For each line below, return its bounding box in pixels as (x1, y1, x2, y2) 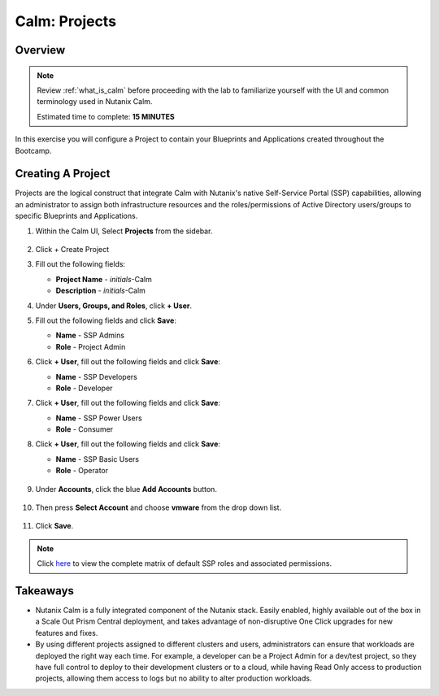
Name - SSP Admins (55, 330, 125, 341)
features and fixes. (35, 628, 98, 637)
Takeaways (15, 584, 75, 598)
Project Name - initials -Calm (55, 274, 152, 284)
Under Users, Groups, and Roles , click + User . (35, 301, 193, 311)
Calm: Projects (15, 12, 117, 30)
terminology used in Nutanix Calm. (37, 97, 153, 107)
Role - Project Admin (55, 341, 126, 351)
